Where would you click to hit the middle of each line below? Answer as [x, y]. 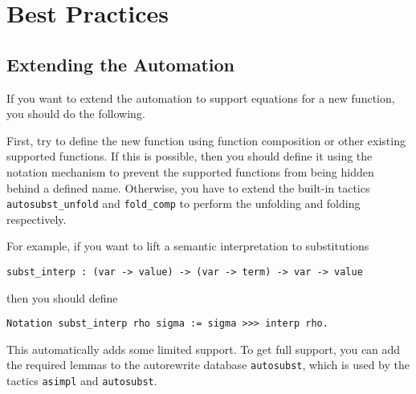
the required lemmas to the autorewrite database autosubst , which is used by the [208, 365]
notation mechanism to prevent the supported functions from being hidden [190, 171]
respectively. [37, 219]
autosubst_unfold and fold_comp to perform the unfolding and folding [184, 203]
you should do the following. [76, 114]
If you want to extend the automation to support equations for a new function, [201, 97]
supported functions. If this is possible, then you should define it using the [190, 156]
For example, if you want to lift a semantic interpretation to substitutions [188, 246]
